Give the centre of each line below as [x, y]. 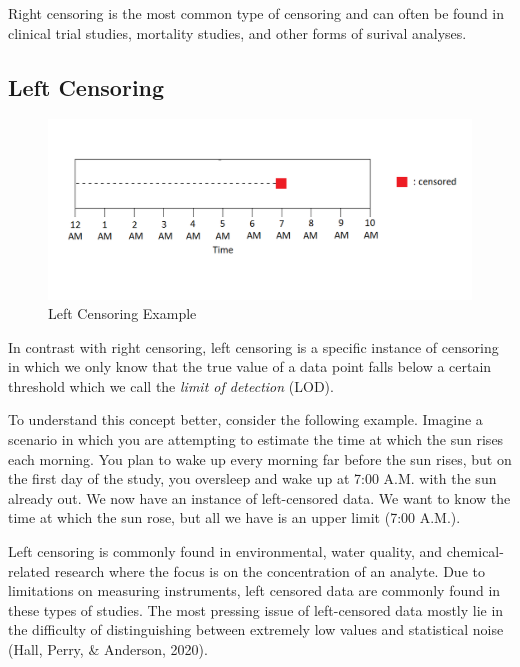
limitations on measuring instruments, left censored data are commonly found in [254, 590]
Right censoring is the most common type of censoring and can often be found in [256, 13]
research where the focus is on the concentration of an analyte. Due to [269, 570]
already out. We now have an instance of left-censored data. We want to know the [259, 497]
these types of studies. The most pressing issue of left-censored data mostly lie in [256, 609]
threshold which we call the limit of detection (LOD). [171, 385]
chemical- [475, 551]
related [29, 570]
